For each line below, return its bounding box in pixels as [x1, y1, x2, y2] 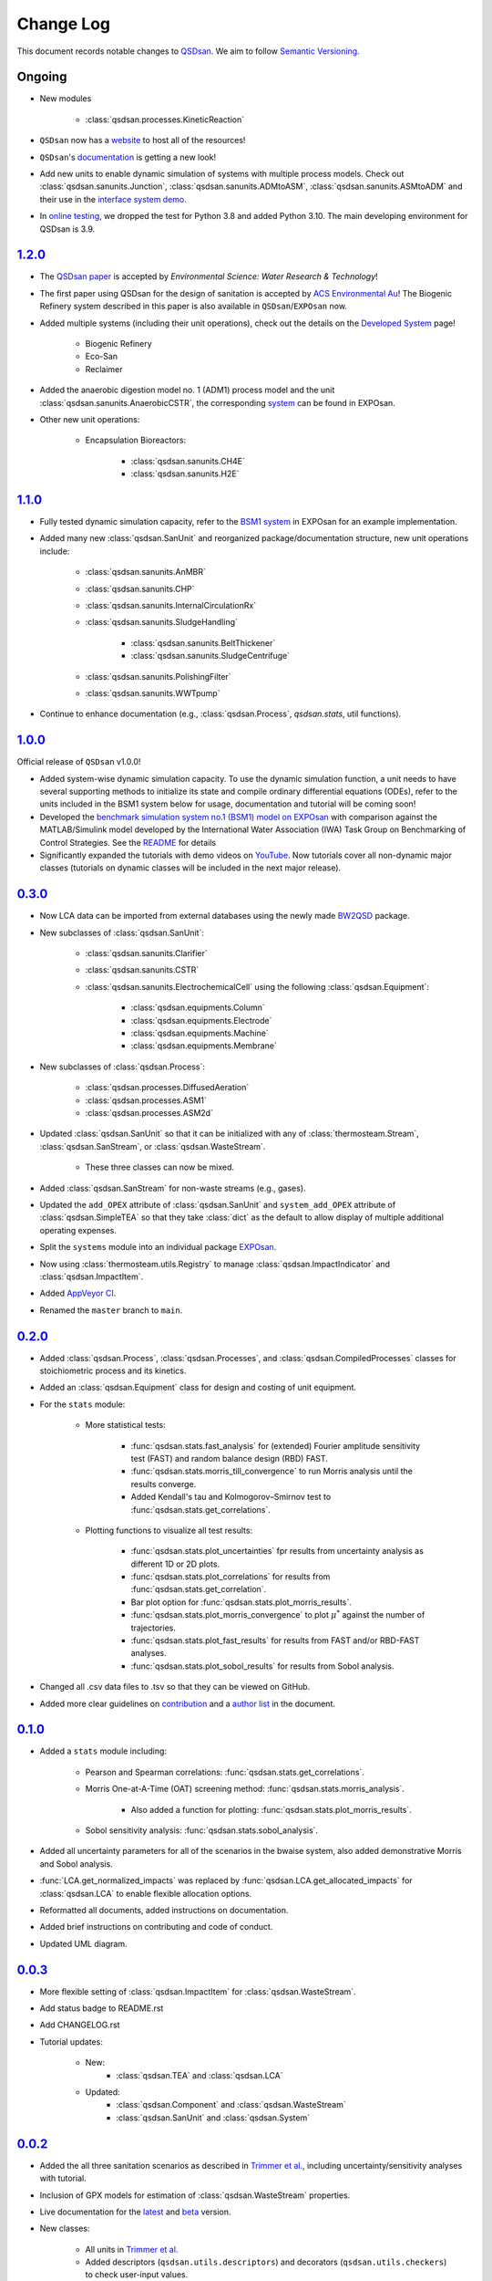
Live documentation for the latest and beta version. [39, 2206, 231, 2217]
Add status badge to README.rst [39, 2003, 164, 2014]
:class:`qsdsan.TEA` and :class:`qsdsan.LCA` [116, 2069, 283, 2080]
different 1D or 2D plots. [130, 1558, 220, 1569]
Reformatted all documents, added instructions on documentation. [39, 1905, 289, 1915]
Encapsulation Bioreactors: [85, 434, 187, 446]
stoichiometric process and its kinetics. [39, 1365, 187, 1376]
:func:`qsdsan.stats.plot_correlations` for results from [130, 1571, 331, 1582]
